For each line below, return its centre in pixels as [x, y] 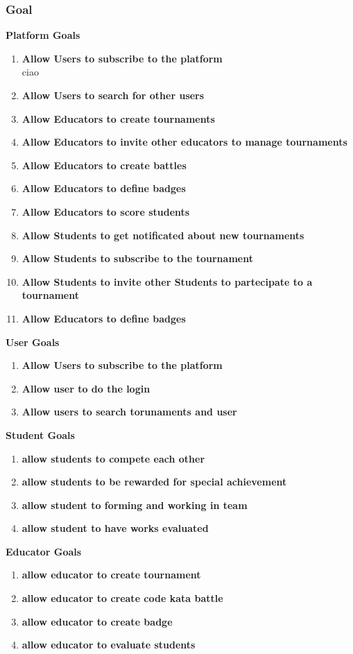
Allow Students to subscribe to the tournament [137, 258]
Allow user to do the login [86, 388]
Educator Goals [44, 551]
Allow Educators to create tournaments [118, 118]
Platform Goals [43, 35]
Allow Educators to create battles [104, 165]
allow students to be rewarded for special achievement [154, 482]
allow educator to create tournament [111, 575]
